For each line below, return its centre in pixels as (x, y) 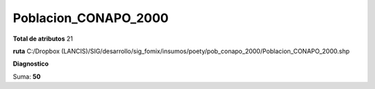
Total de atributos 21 (43, 39)
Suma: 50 (27, 77)
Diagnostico (31, 64)
